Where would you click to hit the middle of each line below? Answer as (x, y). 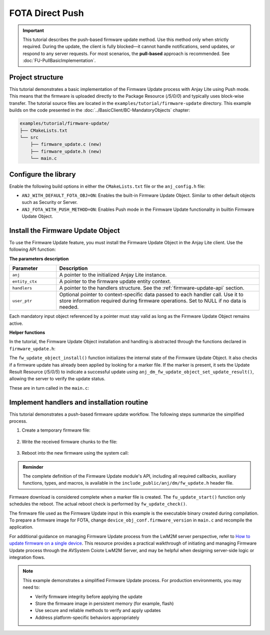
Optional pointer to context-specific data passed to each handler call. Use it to (151, 295)
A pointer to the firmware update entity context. (115, 281)
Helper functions (27, 333)
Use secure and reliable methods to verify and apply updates (98, 611)
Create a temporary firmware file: (56, 430)
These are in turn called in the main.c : (49, 388)
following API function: (32, 249)
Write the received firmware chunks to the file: (69, 442)
